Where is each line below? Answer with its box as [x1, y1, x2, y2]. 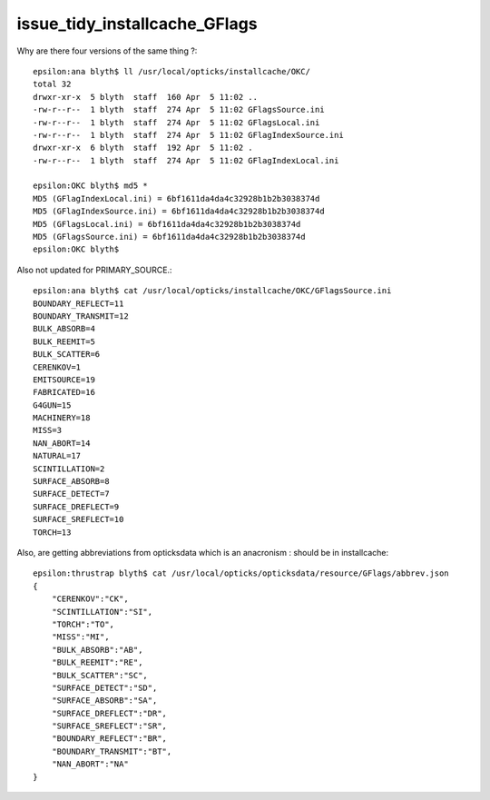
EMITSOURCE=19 [33, 374, 95, 385]
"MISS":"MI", [51, 632, 110, 642]
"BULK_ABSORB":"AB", [51, 645, 143, 655]
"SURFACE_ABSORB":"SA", [51, 696, 158, 706]
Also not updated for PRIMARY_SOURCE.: [16, 264, 172, 275]
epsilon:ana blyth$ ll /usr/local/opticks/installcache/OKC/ [33, 66, 310, 76]
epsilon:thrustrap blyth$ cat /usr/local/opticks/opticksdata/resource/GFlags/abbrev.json [33, 568, 449, 578]
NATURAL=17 [33, 450, 82, 461]
